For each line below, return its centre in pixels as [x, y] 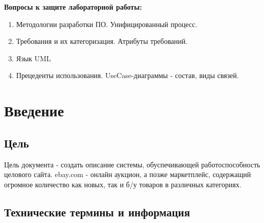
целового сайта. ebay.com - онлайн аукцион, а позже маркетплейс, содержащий [128, 174]
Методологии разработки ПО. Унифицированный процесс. [107, 24]
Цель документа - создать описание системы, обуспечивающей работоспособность [132, 164]
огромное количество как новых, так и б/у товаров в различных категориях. [123, 184]
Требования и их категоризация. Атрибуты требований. [102, 41]
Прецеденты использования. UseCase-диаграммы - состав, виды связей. [127, 75]
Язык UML [33, 58]
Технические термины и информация [97, 212]
